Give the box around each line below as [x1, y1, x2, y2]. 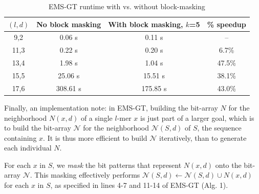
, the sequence [197, 122, 242, 133]
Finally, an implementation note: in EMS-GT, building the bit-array [4, 102, 218, 113]
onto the [215, 159, 242, 170]
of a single [80, 112, 113, 123]
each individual [4, 142, 52, 153]
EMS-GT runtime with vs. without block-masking [48, 1, 205, 11]
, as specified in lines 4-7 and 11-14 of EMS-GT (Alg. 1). [50, 180, 228, 190]
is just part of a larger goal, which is [140, 112, 254, 123]
